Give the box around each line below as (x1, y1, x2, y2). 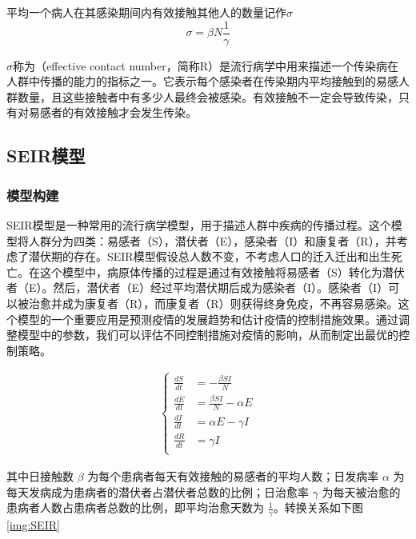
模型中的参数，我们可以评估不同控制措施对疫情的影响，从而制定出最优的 (17, 326, 398, 343)
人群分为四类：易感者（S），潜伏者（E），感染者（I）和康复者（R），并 (28, 232, 397, 249)
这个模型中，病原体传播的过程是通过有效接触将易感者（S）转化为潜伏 (39, 263, 405, 280)
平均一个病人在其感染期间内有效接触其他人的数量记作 (6, 4, 286, 20)
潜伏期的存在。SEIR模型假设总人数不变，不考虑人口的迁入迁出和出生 (28, 248, 391, 265)
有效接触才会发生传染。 (73, 104, 197, 121)
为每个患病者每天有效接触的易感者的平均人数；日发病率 (87, 468, 379, 485)
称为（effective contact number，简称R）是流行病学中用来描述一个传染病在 (13, 57, 399, 74)
